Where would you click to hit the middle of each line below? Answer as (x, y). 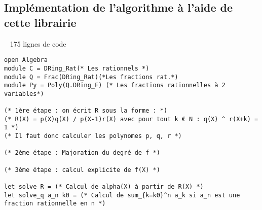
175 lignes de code (38, 43)
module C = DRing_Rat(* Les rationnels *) (77, 68)
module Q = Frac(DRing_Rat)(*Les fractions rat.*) (91, 77)
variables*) (24, 94)
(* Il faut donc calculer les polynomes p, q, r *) (93, 136)
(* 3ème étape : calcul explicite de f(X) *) (82, 170)
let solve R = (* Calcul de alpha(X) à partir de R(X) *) (104, 187)
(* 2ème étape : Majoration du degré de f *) (82, 153)
